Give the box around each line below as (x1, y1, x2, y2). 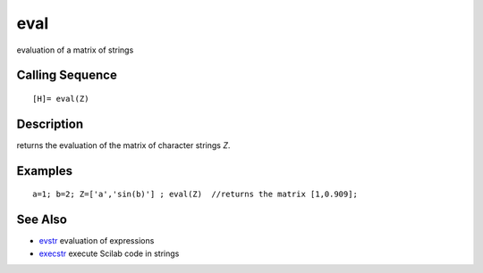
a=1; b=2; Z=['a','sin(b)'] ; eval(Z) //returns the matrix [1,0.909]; (32, 189, 358, 200)
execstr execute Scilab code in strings (38, 248, 180, 259)
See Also (16, 212, 67, 227)
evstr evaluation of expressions (38, 236, 155, 246)
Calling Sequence (16, 68, 118, 83)
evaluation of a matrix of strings (16, 45, 134, 55)
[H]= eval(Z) (32, 94, 89, 103)
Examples (16, 163, 73, 178)
